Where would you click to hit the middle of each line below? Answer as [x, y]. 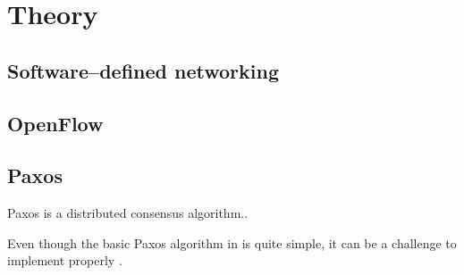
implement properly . [65, 260]
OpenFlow [55, 123]
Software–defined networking [143, 70]
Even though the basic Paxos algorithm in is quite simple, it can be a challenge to [232, 242]
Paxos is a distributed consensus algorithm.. [128, 213]
